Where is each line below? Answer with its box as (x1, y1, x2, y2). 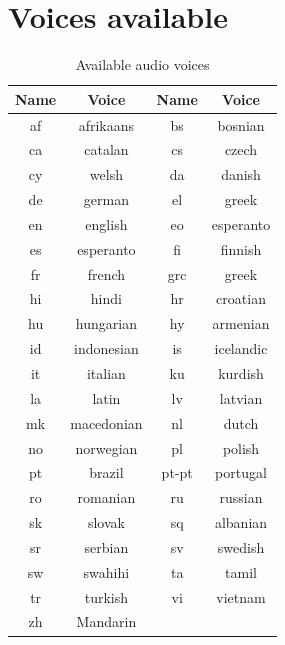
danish (221, 164, 261, 185)
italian (86, 363, 126, 383)
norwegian (75, 437, 138, 458)
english (85, 213, 128, 234)
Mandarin (76, 611, 137, 632)
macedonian (70, 412, 143, 433)
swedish (217, 536, 265, 557)
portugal (215, 462, 267, 483)
